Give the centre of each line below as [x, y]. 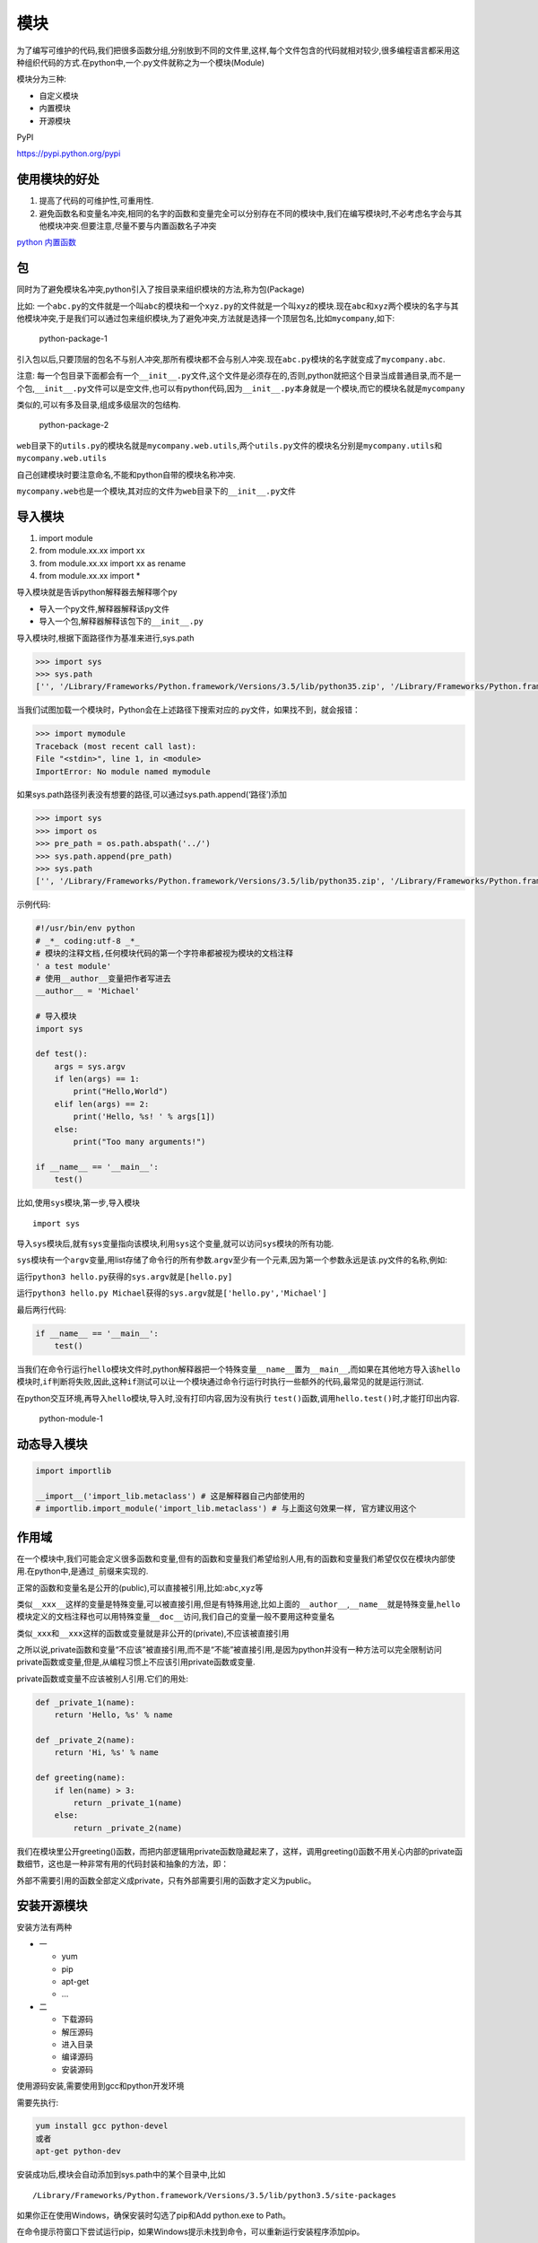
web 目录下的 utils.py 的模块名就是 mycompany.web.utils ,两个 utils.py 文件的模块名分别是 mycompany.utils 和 [230, 445]
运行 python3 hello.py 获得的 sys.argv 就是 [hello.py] [125, 1276]
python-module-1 [71, 1418]
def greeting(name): [80, 1778]
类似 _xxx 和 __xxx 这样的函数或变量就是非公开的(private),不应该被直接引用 [153, 1633]
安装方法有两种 [44, 1927]
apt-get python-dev [78, 2151]
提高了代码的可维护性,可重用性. [96, 201]
